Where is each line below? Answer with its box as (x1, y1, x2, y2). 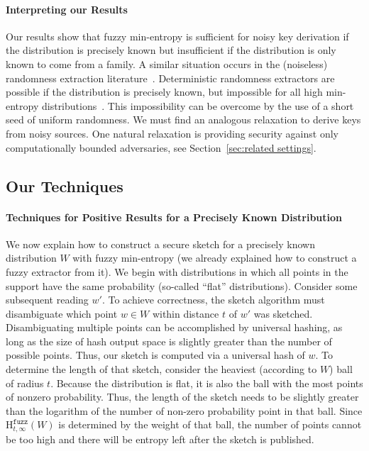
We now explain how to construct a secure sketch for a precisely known (6, 236, 315, 251)
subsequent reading (6, 292, 89, 307)
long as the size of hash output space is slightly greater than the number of (6, 333, 332, 348)
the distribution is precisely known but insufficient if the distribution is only (6, 43, 336, 57)
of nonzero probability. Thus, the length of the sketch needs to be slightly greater (6, 389, 359, 404)
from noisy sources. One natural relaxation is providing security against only (6, 126, 338, 140)
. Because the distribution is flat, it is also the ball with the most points (50, 375, 363, 390)
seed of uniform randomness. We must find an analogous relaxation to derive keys (6, 112, 361, 127)
